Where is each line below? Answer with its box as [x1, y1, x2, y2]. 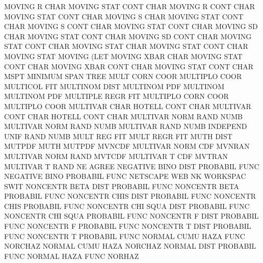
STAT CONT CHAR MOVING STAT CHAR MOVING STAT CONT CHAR [4, 41, 248, 51]
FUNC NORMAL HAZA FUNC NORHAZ [4, 250, 139, 261]
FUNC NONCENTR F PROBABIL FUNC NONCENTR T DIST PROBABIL [4, 221, 251, 231]
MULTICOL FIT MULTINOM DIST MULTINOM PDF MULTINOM [4, 81, 225, 91]
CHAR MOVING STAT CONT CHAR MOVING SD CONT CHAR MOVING [4, 31, 252, 41]
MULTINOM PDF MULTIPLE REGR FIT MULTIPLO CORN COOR [4, 91, 229, 101]
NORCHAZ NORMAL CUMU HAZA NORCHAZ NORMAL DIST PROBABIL [4, 241, 256, 251]
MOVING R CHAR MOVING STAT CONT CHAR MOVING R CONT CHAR [4, 1, 255, 11]
